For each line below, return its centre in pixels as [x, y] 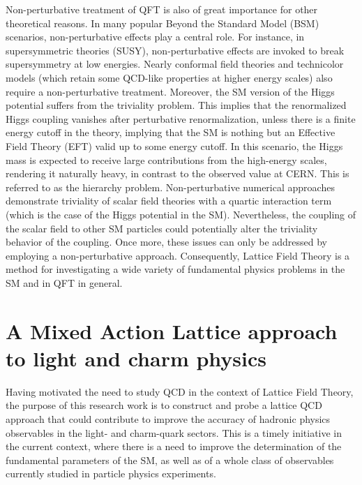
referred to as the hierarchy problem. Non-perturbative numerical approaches [170, 187]
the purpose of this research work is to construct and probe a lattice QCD [164, 405]
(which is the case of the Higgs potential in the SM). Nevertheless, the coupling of [181, 214]
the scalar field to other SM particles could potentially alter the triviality [162, 228]
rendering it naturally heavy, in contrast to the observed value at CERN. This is [178, 173]
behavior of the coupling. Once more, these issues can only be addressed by [167, 242]
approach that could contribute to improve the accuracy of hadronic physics [168, 418]
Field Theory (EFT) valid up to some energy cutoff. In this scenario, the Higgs [174, 145]
